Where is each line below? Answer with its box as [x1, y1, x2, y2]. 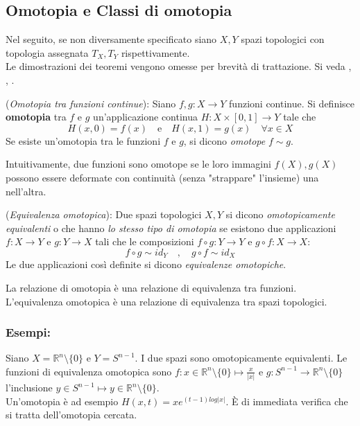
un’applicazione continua [93, 109, 198, 124]
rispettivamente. [121, 45, 190, 60]
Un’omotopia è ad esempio [6, 393, 119, 408]
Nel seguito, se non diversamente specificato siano [6, 32, 217, 46]
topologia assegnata [6, 45, 89, 60]
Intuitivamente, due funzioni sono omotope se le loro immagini [6, 157, 271, 171]
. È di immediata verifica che [225, 393, 348, 408]
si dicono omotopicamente [225, 207, 335, 222]
